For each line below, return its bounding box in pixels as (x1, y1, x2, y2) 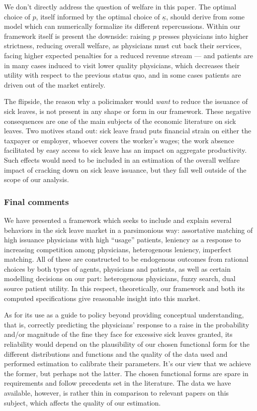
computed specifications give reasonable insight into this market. (4, 293, 201, 303)
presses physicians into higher (158, 30, 249, 41)
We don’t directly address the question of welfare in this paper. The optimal (4, 1, 237, 11)
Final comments (4, 195, 69, 207)
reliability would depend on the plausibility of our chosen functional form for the (4, 339, 250, 349)
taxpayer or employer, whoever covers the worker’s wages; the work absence (4, 135, 234, 145)
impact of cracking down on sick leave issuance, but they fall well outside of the (4, 164, 247, 175)
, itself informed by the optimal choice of (36, 11, 160, 21)
